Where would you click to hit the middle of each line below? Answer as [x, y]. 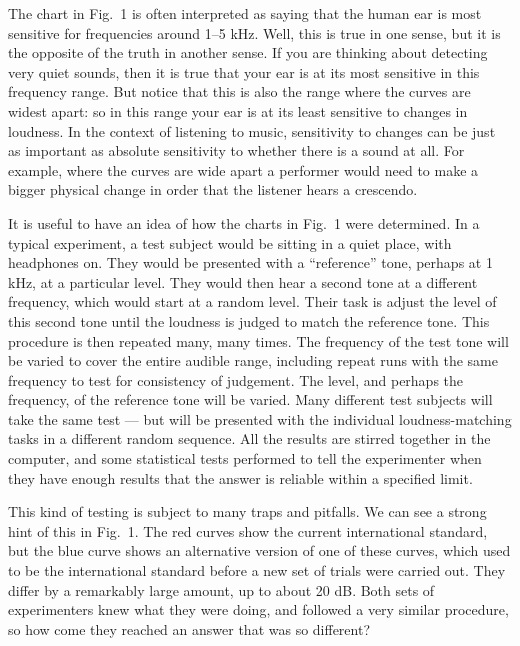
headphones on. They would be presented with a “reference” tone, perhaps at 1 [250, 262]
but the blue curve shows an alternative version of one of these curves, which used [259, 550]
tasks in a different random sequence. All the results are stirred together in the [249, 438]
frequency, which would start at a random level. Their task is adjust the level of [252, 301]
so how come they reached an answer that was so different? [189, 628]
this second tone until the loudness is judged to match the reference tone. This [249, 320]
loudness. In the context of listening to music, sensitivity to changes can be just [252, 130]
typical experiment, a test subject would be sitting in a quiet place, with [230, 242]
